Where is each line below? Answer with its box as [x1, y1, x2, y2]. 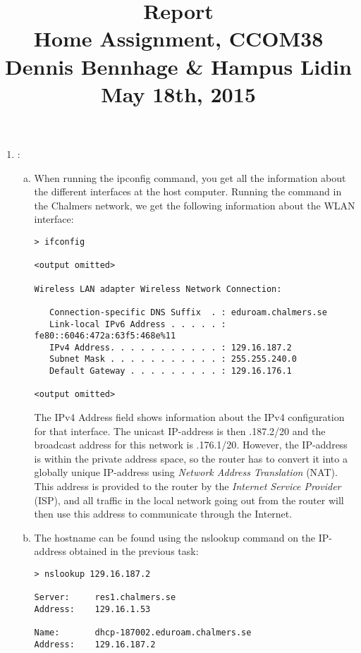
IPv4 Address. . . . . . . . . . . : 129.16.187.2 [49, 342, 292, 353]
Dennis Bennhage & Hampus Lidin [5, 51, 352, 80]
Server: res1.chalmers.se [34, 592, 176, 603]
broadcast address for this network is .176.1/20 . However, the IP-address [34, 437, 348, 452]
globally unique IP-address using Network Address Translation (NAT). [34, 465, 338, 480]
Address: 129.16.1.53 [34, 604, 151, 614]
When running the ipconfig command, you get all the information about [34, 170, 346, 185]
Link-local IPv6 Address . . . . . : [49, 319, 226, 329]
